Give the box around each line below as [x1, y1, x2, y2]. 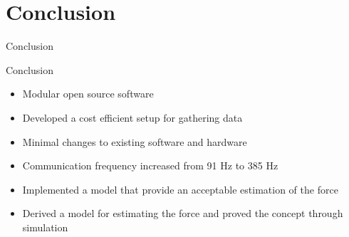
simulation [22, 219, 68, 234]
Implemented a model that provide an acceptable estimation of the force [22, 181, 338, 196]
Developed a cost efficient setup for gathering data [22, 110, 243, 125]
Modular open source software [22, 86, 154, 101]
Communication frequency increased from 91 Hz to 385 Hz [22, 158, 278, 173]
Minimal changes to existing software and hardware [22, 134, 247, 149]
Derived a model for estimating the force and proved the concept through [22, 206, 343, 221]
